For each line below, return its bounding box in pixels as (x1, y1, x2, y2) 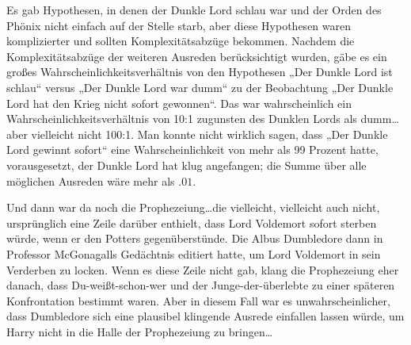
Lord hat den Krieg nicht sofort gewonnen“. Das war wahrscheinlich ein (6, 94, 352, 111)
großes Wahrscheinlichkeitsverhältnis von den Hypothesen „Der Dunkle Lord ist (6, 63, 393, 80)
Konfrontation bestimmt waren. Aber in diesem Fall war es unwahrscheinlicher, (6, 292, 390, 309)
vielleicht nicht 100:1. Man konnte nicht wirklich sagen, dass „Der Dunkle (31, 125, 388, 142)
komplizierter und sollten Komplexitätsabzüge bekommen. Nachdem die (6, 33, 355, 49)
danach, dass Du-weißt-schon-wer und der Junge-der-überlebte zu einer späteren (6, 277, 395, 293)
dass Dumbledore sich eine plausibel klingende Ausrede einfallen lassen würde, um (6, 308, 405, 324)
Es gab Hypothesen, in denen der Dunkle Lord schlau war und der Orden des (6, 2, 382, 17)
